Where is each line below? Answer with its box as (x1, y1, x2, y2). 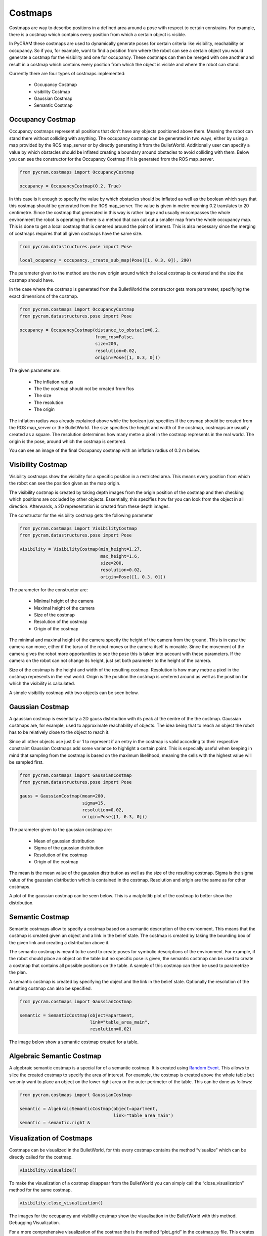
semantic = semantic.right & (19, 1120, 90, 1125)
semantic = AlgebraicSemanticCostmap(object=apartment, (19, 1105, 158, 1111)
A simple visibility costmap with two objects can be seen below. (9, 690, 139, 696)
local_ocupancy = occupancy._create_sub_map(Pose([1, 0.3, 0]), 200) (19, 258, 192, 263)
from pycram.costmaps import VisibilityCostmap (19, 526, 137, 531)
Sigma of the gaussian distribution (34, 845, 104, 851)
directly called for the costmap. (9, 1154, 73, 1160)
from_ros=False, (95, 334, 134, 340)
